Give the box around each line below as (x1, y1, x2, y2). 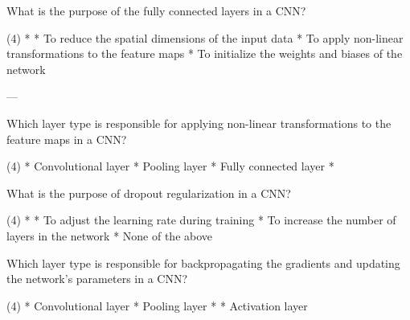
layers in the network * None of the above (6, 227, 213, 244)
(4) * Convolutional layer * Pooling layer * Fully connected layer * (6, 158, 334, 174)
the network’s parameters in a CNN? (6, 270, 188, 287)
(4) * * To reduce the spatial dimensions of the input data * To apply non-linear (6, 29, 404, 46)
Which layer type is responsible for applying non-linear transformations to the (6, 114, 392, 131)
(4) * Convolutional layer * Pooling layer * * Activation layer (6, 297, 308, 314)
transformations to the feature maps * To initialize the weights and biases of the (6, 45, 403, 62)
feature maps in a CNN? (6, 130, 127, 147)
